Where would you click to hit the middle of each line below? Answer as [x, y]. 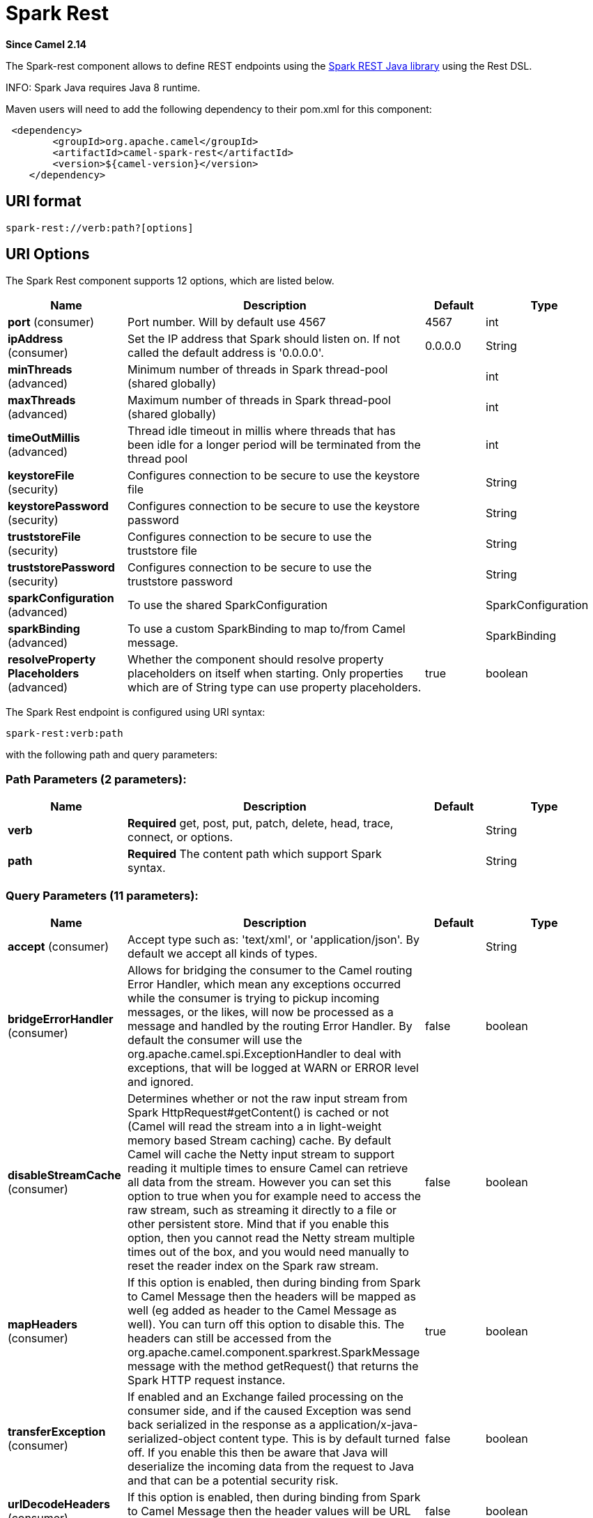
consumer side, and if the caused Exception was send [269, 1410]
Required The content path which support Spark [255, 854]
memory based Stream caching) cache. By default [260, 1140]
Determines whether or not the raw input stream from [268, 1098]
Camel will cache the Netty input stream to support [261, 1154]
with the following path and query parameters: [112, 755]
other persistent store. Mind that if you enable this [259, 1224]
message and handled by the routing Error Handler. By [270, 1026]
